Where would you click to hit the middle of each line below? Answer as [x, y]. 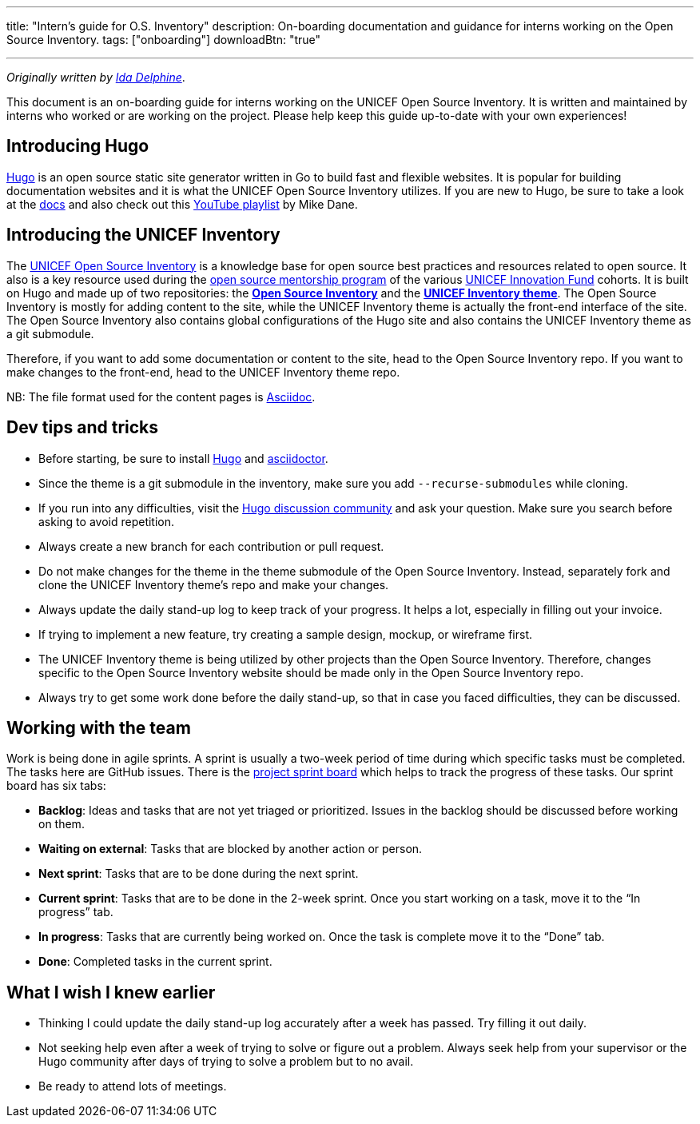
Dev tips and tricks [83, 428]
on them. [62, 824]
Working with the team [99, 727]
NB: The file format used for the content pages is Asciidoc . [161, 397]
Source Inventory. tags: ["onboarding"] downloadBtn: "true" [164, 40]
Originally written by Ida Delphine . [96, 77]
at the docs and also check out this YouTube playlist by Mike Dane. [182, 204]
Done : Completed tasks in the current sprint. [155, 962]
